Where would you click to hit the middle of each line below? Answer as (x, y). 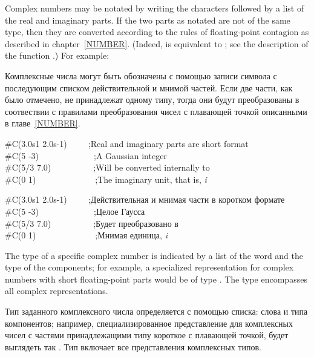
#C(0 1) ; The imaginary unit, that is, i (106, 179)
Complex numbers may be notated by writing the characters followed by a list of (155, 8)
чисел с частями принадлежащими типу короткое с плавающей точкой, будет (147, 335)
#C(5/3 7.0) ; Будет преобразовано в (92, 223)
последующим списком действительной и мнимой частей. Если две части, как (149, 87)
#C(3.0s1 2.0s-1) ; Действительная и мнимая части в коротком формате (145, 199)
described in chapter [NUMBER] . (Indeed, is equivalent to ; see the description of (157, 43)
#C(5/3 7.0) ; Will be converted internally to (107, 167)
